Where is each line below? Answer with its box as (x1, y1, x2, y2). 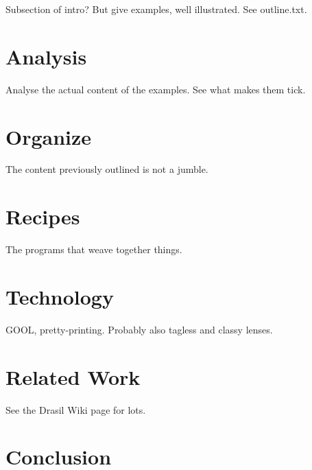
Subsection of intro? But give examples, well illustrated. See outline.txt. (5, 2, 307, 16)
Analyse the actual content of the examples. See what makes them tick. (5, 82, 306, 96)
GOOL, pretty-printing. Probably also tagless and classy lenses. (5, 322, 273, 336)
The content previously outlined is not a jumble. (5, 162, 208, 176)
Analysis (5, 42, 87, 70)
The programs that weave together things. (5, 242, 182, 257)
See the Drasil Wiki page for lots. (5, 402, 146, 416)
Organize (5, 122, 92, 150)
